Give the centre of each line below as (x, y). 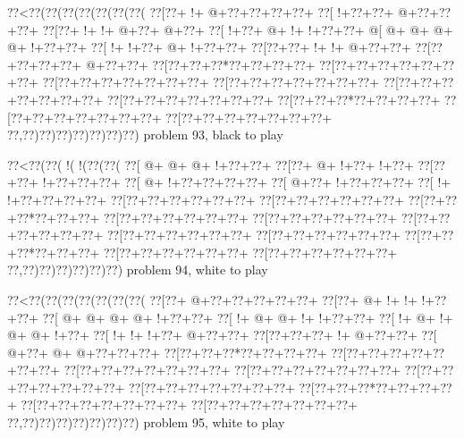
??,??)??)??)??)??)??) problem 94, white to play (138, 270)
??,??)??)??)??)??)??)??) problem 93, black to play (145, 135)
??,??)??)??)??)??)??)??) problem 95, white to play (146, 422)
